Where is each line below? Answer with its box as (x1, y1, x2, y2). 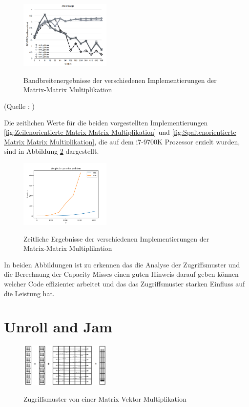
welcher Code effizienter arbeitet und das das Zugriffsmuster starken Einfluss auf (4, 279, 245, 289)
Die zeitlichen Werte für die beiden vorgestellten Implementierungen (4, 117, 208, 127)
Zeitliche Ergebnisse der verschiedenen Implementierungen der (23, 233, 209, 244)
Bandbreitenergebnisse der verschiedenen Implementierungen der (23, 75, 217, 85)
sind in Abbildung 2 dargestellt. (4, 146, 99, 156)
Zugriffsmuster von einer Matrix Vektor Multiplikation (23, 394, 187, 404)
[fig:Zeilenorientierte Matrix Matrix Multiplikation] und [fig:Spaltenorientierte (4, 127, 236, 137)
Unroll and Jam (4, 317, 112, 337)
